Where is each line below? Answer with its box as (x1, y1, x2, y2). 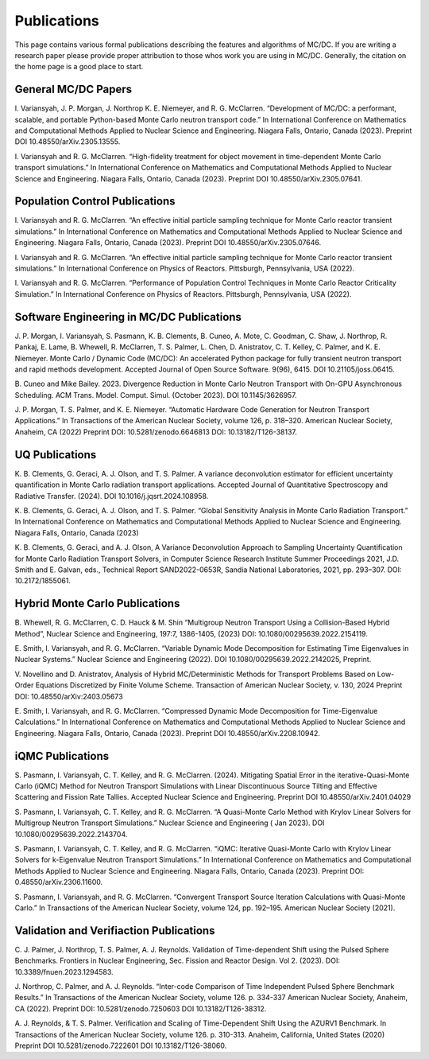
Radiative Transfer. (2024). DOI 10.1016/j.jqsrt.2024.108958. (14, 491, 209, 500)
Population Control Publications (14, 195, 176, 208)
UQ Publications (14, 448, 97, 461)
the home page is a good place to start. (14, 62, 144, 72)
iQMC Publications (14, 749, 110, 763)
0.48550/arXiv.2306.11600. (14, 878, 103, 887)
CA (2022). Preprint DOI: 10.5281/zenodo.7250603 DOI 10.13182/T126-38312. (14, 1003, 267, 1014)
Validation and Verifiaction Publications (14, 924, 215, 937)
